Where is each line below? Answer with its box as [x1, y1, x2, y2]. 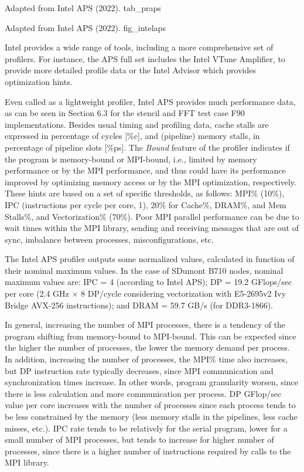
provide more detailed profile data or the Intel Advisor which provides [5, 64, 256, 76]
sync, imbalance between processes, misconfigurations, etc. [5, 233, 214, 245]
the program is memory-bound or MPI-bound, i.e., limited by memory [5, 152, 257, 165]
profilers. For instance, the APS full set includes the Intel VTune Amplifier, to [5, 52, 285, 64]
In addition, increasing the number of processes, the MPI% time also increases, [5, 353, 288, 365]
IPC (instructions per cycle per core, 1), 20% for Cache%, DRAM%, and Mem [5, 198, 286, 210]
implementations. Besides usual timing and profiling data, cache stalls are [5, 118, 269, 130]
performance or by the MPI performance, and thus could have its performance [5, 164, 286, 176]
